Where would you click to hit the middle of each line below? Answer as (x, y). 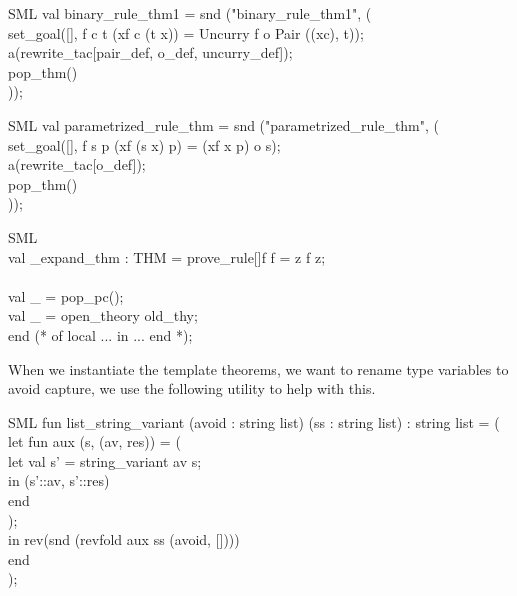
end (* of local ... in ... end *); (100, 334)
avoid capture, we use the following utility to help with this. (192, 388)
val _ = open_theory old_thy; (103, 315)
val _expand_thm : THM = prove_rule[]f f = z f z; (167, 256)
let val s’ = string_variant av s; (105, 460)
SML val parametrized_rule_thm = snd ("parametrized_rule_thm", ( (224, 124)
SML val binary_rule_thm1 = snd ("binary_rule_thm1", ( (190, 13)
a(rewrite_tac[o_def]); (77, 164)
